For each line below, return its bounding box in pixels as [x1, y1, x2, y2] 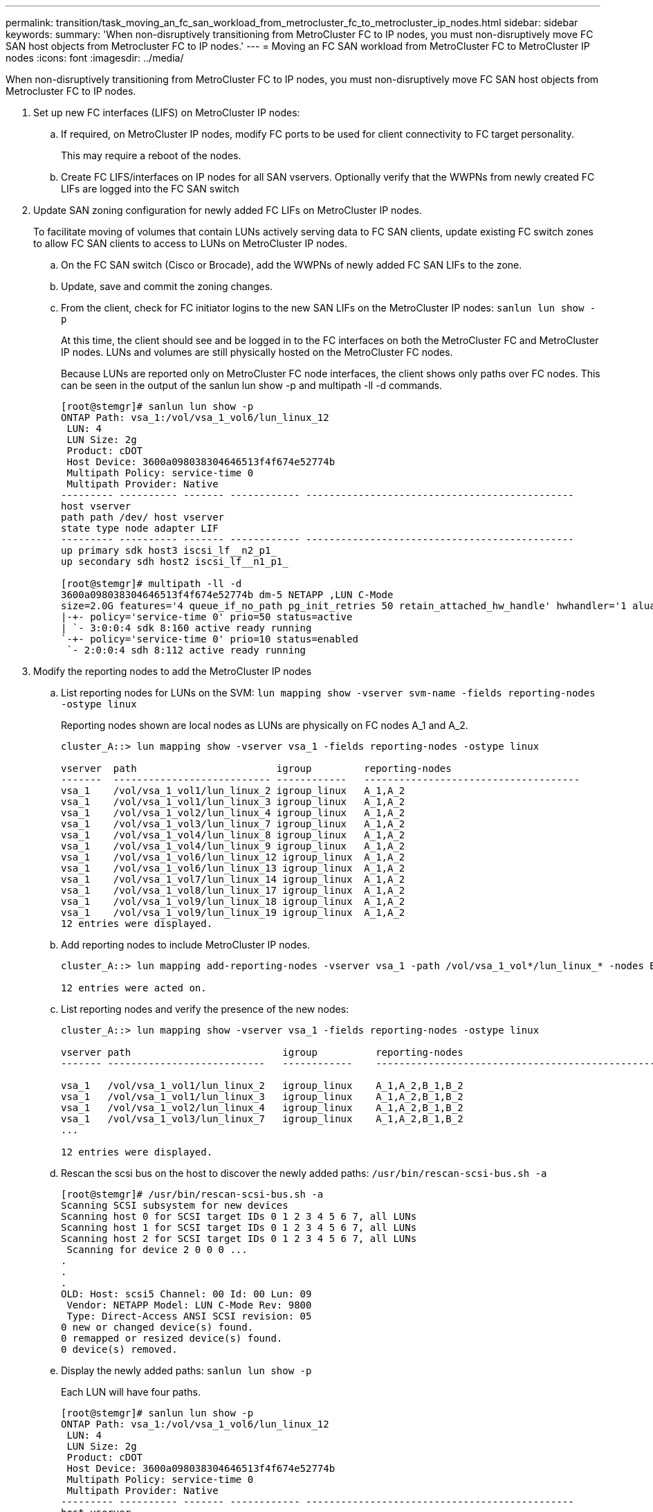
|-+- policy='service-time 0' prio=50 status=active [61, 611, 353, 622]
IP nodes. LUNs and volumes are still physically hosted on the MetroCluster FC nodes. [61, 346, 453, 358]
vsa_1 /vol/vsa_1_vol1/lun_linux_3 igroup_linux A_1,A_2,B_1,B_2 [61, 1091, 463, 1102]
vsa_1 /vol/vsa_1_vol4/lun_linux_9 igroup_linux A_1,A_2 [61, 840, 405, 852]
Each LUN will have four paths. [61, 1386, 201, 1398]
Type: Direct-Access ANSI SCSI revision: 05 [66, 1311, 312, 1322]
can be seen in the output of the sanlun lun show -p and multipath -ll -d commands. [61, 379, 443, 391]
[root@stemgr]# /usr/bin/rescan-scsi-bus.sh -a [61, 1189, 324, 1200]
